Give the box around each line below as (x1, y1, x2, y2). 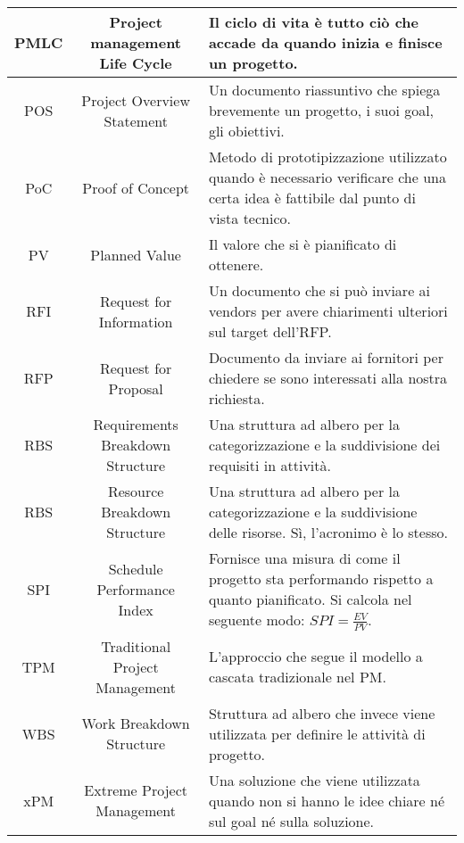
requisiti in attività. (208, 455, 331, 475)
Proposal (108, 377, 163, 399)
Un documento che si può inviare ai (208, 280, 431, 301)
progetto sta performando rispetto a (208, 568, 434, 589)
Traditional (101, 635, 171, 657)
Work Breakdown (81, 713, 190, 734)
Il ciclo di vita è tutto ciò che (208, 12, 418, 32)
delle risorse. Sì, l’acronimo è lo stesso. (208, 522, 448, 542)
